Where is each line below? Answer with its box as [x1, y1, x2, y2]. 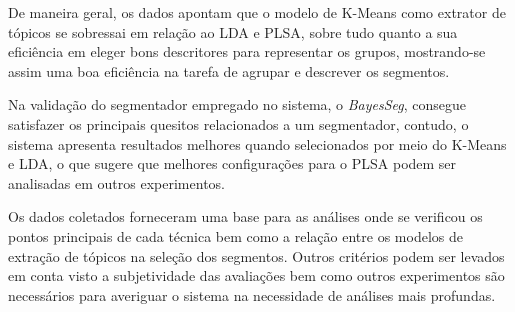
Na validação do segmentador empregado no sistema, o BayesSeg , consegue [8, 94, 467, 115]
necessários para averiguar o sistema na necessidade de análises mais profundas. [8, 284, 496, 305]
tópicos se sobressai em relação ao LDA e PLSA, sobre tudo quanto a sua [8, 21, 458, 42]
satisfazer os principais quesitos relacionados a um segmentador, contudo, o [8, 113, 469, 134]
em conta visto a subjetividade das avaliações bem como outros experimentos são [8, 265, 505, 286]
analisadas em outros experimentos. [8, 172, 225, 193]
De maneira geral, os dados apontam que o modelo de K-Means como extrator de [8, 2, 506, 22]
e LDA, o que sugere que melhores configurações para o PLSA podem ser [8, 153, 457, 174]
